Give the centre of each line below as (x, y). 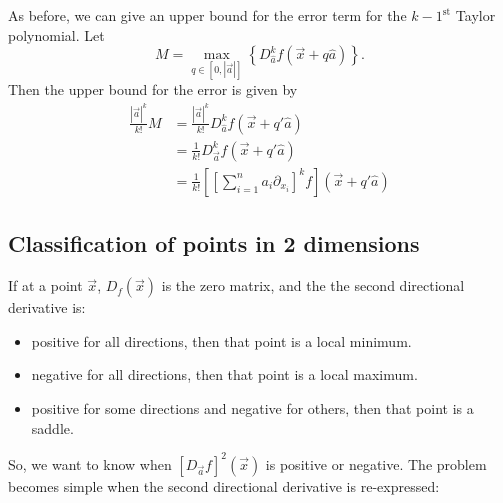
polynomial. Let (56, 34)
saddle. (52, 427)
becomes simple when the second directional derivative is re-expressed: (224, 485)
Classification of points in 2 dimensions (214, 243)
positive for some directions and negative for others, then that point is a (252, 407)
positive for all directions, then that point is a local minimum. (221, 340)
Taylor (475, 15)
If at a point (45, 285)
